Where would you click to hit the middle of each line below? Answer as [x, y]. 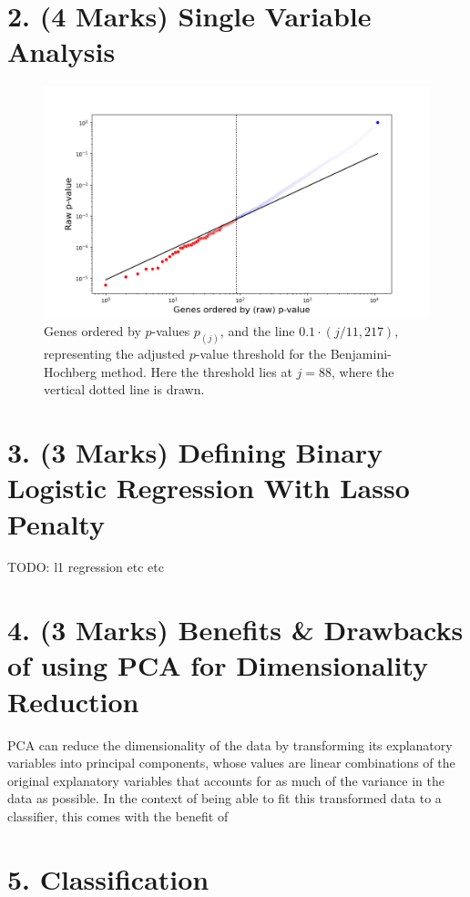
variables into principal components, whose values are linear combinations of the [231, 763]
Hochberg [70, 371]
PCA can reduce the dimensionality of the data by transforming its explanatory [230, 744]
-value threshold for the [261, 354]
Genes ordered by [92, 331]
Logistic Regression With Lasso [209, 488]
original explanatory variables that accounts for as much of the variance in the [226, 780]
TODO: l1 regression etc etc [86, 567]
